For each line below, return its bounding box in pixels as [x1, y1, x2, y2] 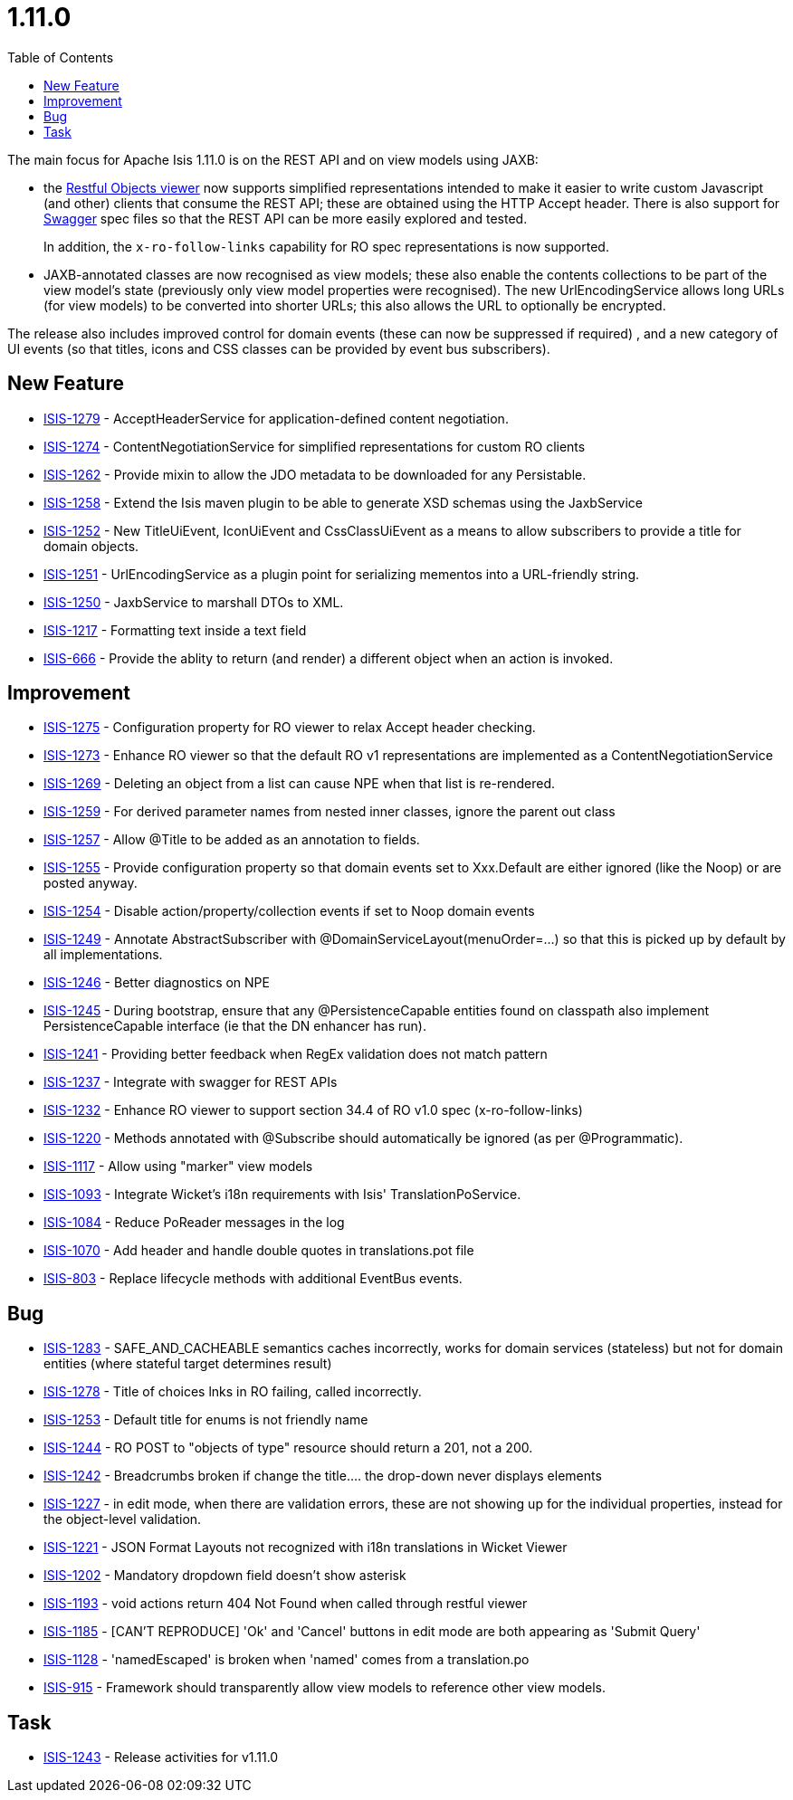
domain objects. [43, 538, 139, 554]
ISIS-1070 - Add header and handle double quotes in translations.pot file [43, 1243, 474, 1259]
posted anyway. [43, 875, 138, 891]
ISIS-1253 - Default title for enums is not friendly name [43, 1412, 368, 1428]
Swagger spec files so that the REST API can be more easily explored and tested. [43, 210, 528, 226]
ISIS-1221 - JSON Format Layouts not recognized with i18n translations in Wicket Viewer [43, 1539, 568, 1556]
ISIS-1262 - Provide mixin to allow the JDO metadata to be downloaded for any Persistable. [43, 466, 587, 482]
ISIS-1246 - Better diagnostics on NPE [43, 975, 270, 991]
